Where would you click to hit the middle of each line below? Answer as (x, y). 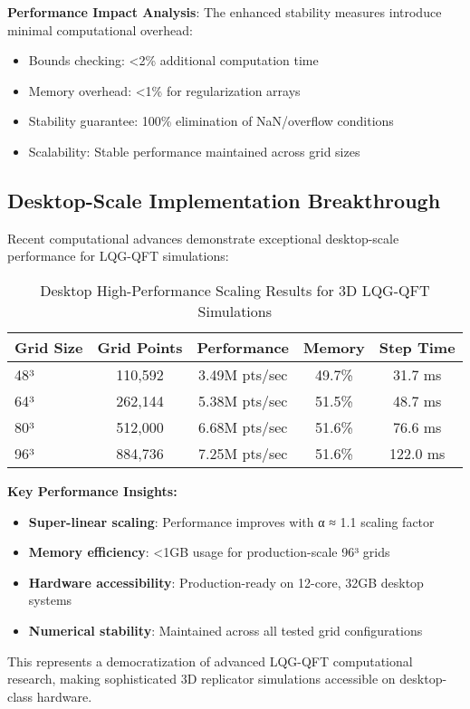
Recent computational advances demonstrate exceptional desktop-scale (203, 238)
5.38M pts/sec (243, 400)
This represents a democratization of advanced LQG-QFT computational (210, 661)
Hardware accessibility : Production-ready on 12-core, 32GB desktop (226, 582)
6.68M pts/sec (243, 426)
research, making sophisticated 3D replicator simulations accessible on (201, 679)
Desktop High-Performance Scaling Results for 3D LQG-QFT (235, 290)
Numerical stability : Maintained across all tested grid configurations (225, 630)
